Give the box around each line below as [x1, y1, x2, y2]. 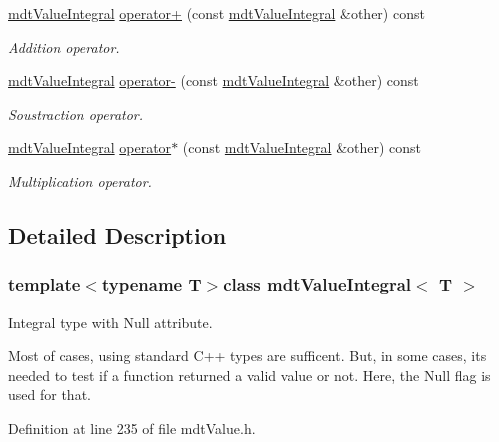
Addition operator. [8, 36, 120, 57]
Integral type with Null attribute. [8, 311, 213, 332]
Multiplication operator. [8, 170, 152, 191]
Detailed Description [8, 219, 227, 250]
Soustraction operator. [8, 103, 144, 124]
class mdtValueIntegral [223, 272, 412, 297]
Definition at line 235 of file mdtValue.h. [8, 417, 256, 438]
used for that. [8, 384, 91, 405]
